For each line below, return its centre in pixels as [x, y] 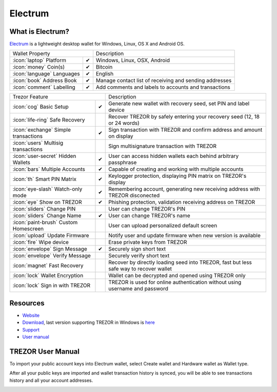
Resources [27, 303]
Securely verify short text [139, 256]
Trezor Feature [30, 97]
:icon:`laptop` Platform [39, 60]
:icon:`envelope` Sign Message [50, 249]
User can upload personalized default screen [163, 225]
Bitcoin [104, 67]
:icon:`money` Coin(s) [39, 67]
